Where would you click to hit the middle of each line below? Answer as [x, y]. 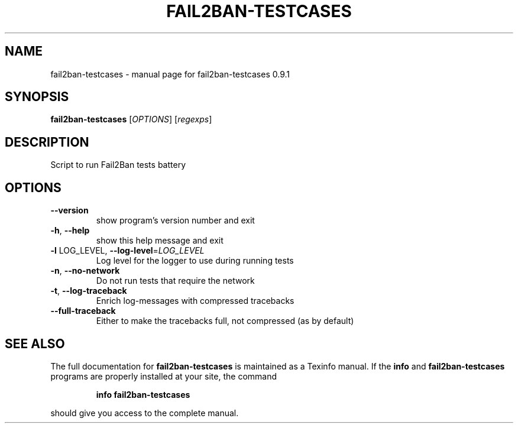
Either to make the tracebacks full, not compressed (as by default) [225, 321]
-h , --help [70, 231]
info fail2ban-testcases [143, 394]
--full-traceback [83, 311]
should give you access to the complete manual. [145, 413]
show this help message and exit [160, 241]
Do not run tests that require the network [175, 281]
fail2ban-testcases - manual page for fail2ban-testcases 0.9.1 [170, 74]
